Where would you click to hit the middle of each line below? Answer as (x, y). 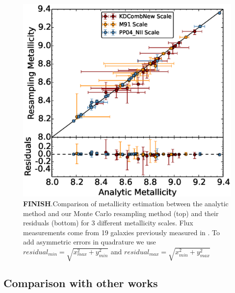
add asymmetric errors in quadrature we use (90, 242)
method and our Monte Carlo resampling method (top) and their (121, 213)
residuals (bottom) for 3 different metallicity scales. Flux (108, 223)
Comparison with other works (81, 282)
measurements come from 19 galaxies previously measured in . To (122, 232)
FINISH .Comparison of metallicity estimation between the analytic (126, 203)
